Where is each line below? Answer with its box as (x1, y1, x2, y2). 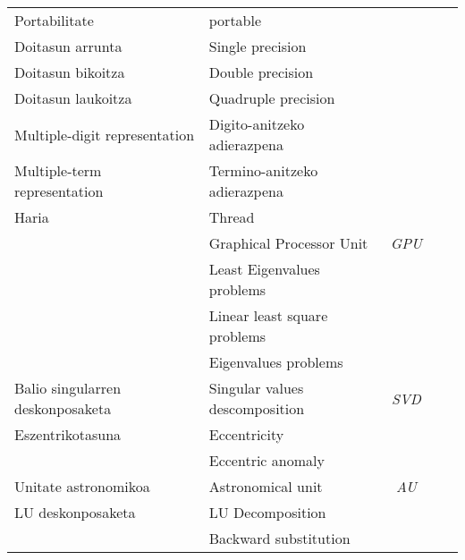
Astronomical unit (208, 476, 323, 496)
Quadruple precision (208, 88, 335, 108)
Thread (208, 207, 255, 227)
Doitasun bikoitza (14, 62, 125, 82)
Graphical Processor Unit (208, 233, 368, 253)
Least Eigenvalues (208, 259, 320, 279)
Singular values (208, 378, 304, 398)
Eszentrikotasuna (14, 424, 122, 445)
